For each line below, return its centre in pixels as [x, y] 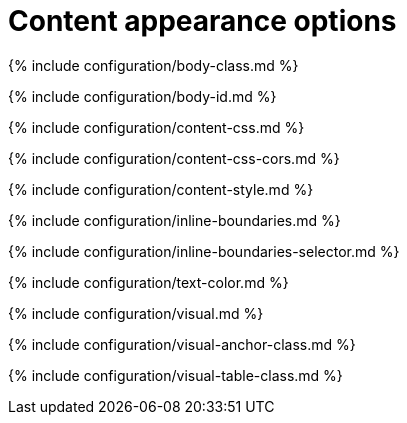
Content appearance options [202, 21]
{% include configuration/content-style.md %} [161, 189]
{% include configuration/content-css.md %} [156, 127]
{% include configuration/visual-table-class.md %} [175, 375]
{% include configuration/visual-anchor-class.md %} [182, 344]
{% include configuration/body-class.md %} [153, 65]
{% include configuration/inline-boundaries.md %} [174, 220]
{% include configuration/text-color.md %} [148, 282]
